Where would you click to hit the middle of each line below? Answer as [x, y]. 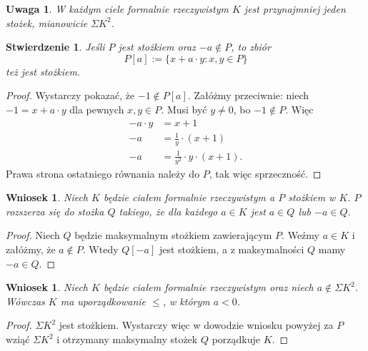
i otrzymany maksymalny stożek [127, 339]
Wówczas [25, 301]
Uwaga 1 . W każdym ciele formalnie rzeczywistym [117, 9]
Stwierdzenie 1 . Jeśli [55, 47]
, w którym [186, 301]
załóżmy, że [31, 249]
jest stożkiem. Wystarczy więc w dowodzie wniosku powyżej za [196, 325]
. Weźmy [300, 235]
